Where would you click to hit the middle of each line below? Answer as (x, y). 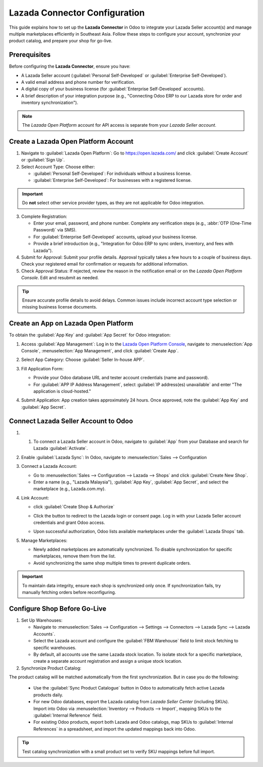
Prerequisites (30, 55)
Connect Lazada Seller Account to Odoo (71, 421)
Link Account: (35, 498)
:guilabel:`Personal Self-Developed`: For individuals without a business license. (113, 173)
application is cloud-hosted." (62, 391)
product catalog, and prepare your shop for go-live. (61, 41)
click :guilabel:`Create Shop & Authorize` (74, 507)
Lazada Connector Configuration (77, 13)
